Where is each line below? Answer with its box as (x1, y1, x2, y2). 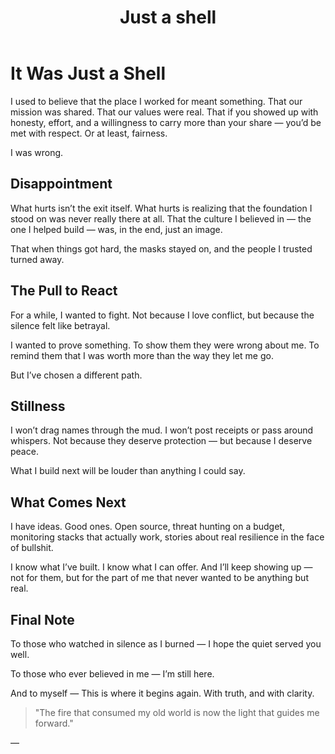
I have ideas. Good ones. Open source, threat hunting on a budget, (10, 521, 285, 533)
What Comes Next (10, 494, 127, 511)
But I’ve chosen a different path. (10, 369, 143, 381)
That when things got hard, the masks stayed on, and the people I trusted (10, 242, 313, 255)
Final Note (10, 611, 75, 628)
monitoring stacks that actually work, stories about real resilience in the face (10, 531, 325, 543)
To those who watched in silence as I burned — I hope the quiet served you (10, 638, 322, 650)
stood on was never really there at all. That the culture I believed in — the (10, 212, 312, 225)
